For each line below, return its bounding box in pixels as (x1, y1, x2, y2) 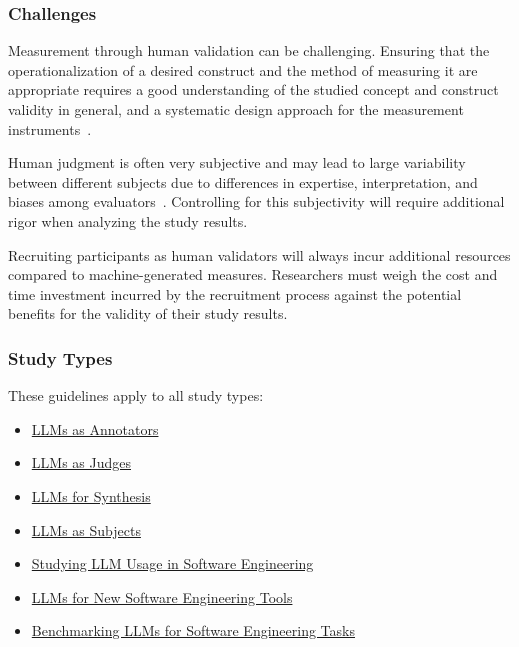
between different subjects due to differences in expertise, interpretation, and (8, 171, 478, 192)
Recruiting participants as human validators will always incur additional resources (8, 244, 511, 265)
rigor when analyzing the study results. (8, 210, 248, 231)
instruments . (8, 118, 92, 139)
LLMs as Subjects (31, 519, 141, 540)
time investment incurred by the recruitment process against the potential (8, 283, 462, 304)
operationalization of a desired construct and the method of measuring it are (8, 59, 478, 80)
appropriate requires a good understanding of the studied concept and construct (8, 79, 499, 100)
